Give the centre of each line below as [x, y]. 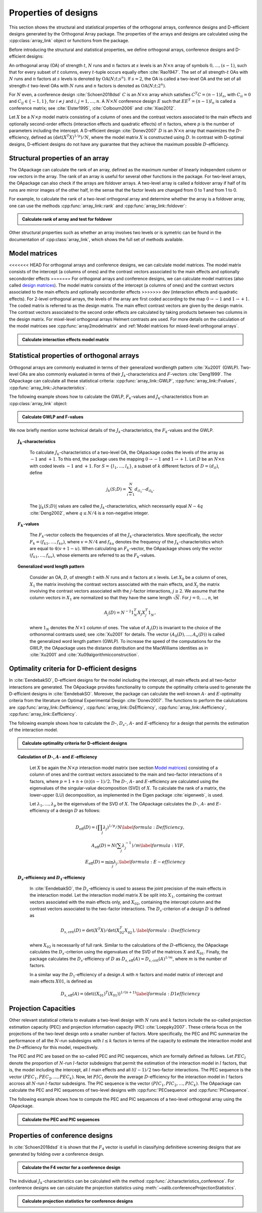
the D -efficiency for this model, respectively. [54, 1048]
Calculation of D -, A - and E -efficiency [57, 756]
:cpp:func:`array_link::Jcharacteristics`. [48, 388]
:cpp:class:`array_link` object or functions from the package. [69, 41]
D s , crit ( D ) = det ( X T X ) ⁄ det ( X [90, 930]
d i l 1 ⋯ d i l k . [145, 490]
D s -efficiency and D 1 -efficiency [51, 878]
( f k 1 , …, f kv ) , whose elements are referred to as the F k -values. [93, 556]
